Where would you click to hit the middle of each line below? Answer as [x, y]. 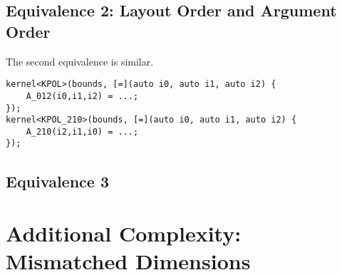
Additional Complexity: [124, 233]
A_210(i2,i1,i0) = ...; [82, 131]
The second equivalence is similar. [80, 61]
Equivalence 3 [57, 181]
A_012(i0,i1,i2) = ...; [82, 96]
